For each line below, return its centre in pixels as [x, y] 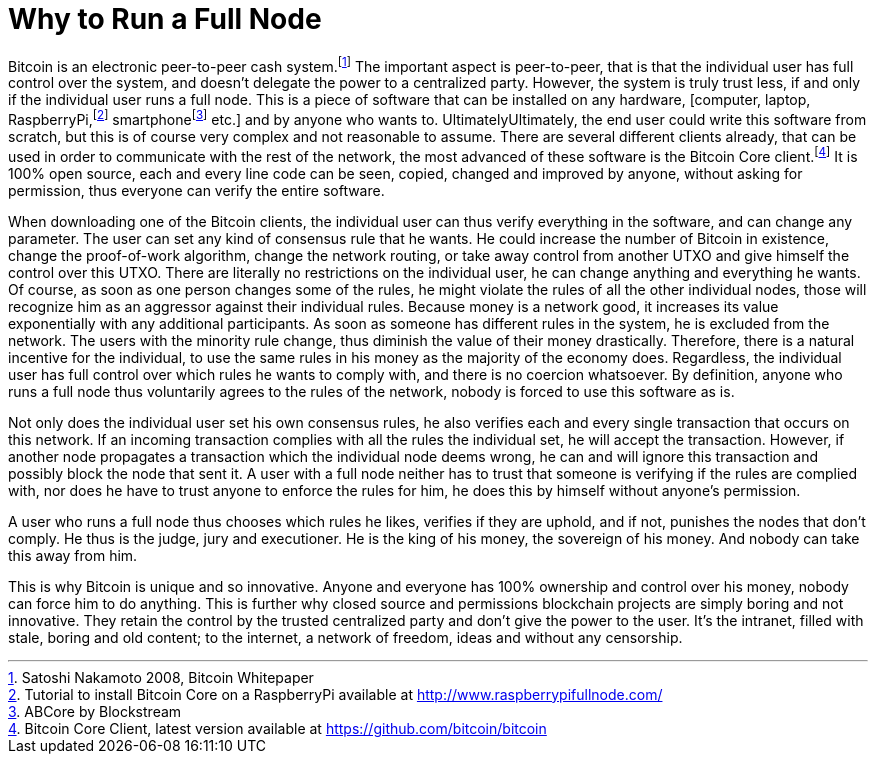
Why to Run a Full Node [165, 19]
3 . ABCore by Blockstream [95, 711]
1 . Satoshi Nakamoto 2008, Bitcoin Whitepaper [161, 677]
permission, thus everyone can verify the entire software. [196, 190]
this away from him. [73, 555]
